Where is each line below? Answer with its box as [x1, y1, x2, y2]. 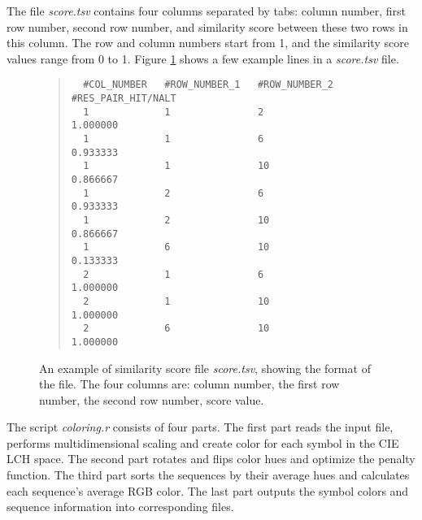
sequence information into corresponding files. [7, 498, 234, 515]
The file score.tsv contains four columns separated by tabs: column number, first [7, 2, 406, 19]
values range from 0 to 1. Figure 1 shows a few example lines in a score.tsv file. [7, 50, 399, 67]
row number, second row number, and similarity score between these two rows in [7, 18, 408, 35]
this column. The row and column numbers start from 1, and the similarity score [7, 34, 409, 51]
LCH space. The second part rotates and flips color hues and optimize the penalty [7, 450, 415, 467]
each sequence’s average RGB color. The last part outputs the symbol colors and [7, 482, 409, 499]
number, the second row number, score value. [39, 391, 264, 408]
